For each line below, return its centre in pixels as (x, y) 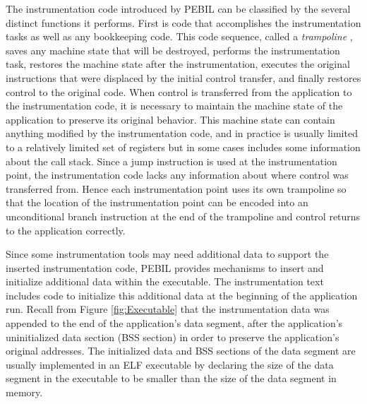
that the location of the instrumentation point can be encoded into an (157, 202)
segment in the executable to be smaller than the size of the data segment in (171, 378)
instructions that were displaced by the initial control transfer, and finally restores (183, 77)
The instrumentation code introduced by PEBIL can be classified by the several (178, 8)
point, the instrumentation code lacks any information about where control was (177, 175)
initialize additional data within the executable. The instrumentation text (165, 281)
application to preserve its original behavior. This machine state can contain (170, 119)
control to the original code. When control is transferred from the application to (179, 91)
